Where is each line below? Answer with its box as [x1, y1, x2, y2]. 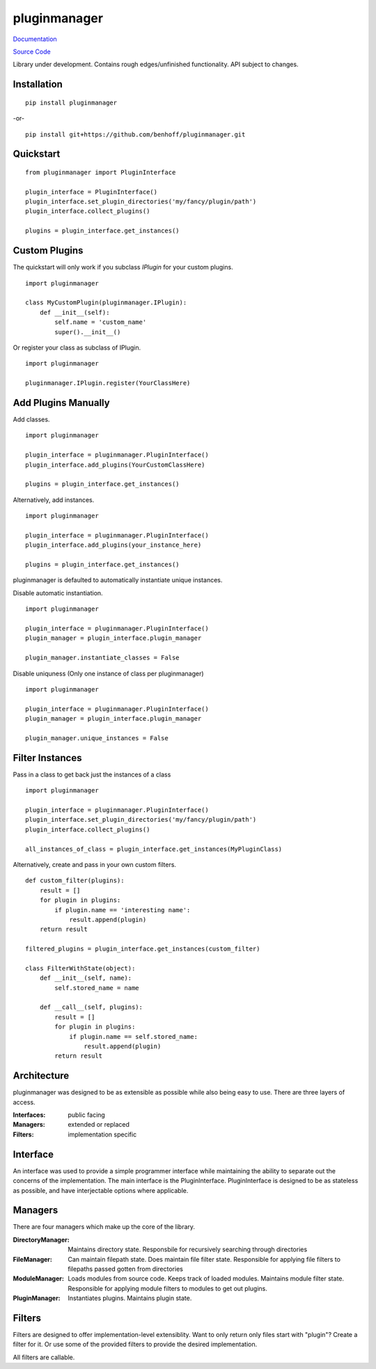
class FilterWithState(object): [25, 964, 136, 972]
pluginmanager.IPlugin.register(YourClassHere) [25, 380, 191, 387]
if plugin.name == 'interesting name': [54, 906, 191, 914]
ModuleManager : [13, 1274, 64, 1283]
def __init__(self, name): [39, 974, 132, 982]
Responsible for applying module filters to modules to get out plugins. [68, 1284, 268, 1292]
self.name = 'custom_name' [54, 318, 147, 327]
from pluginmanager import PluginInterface [25, 168, 176, 176]
